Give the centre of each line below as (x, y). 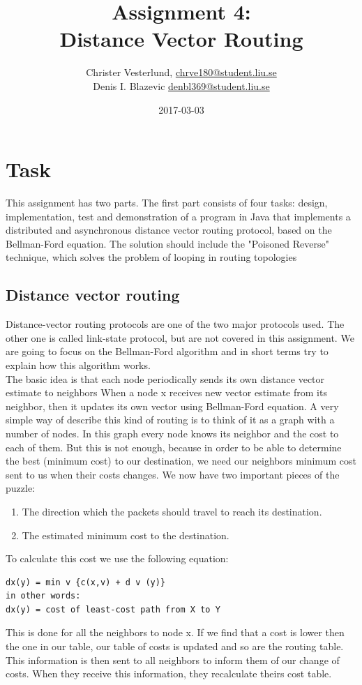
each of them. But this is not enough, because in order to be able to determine (174, 447)
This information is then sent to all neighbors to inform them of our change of (173, 660)
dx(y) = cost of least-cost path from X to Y (113, 609)
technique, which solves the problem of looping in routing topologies (151, 257)
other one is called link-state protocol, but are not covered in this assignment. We (180, 337)
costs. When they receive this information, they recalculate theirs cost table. (169, 673)
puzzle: (20, 488)
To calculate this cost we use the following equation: (117, 558)
